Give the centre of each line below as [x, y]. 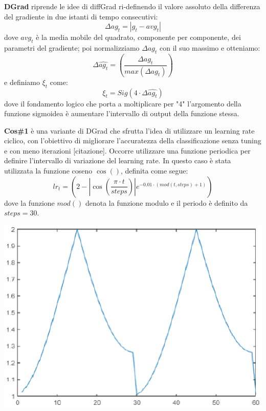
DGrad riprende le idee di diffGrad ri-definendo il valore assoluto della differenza [132, 6]
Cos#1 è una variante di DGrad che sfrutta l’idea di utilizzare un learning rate [129, 130]
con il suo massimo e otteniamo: [210, 47]
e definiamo [22, 82]
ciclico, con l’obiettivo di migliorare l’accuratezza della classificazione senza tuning [133, 140]
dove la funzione [29, 202]
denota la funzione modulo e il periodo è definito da [167, 202]
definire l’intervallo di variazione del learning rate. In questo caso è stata [118, 160]
